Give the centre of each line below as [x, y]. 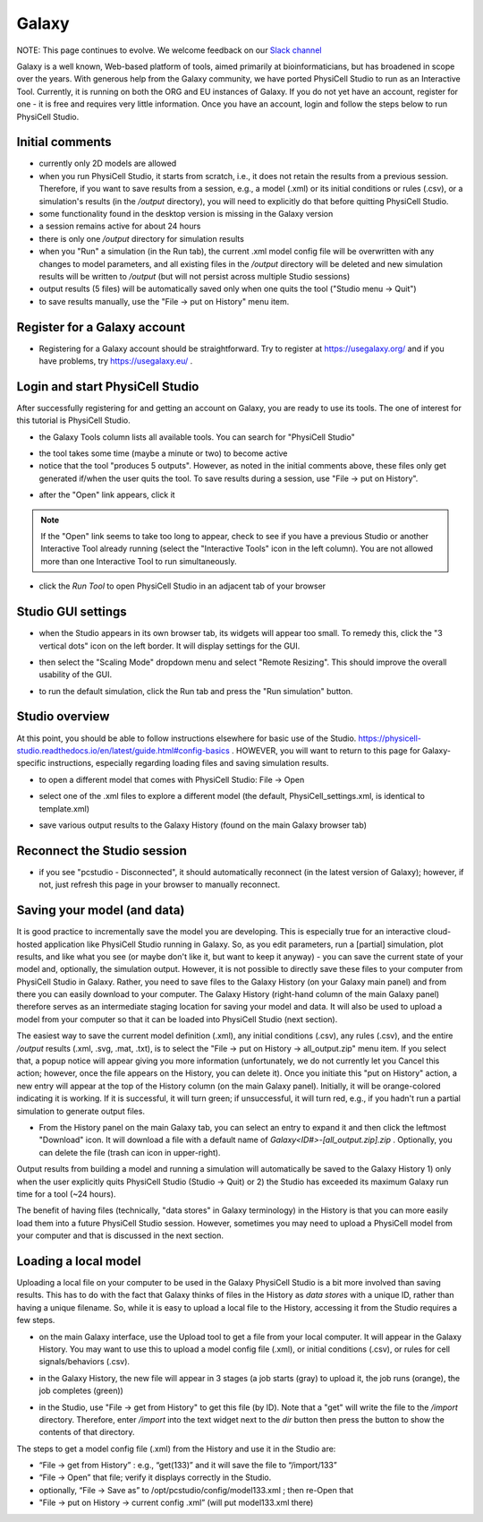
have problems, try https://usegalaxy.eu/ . [116, 361]
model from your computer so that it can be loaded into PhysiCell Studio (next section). [177, 1019]
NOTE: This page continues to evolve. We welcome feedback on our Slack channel [169, 50]
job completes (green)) [81, 1391]
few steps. [36, 1320]
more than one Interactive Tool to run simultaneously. [139, 561]
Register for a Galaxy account [101, 327]
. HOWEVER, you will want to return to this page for [326, 750]
